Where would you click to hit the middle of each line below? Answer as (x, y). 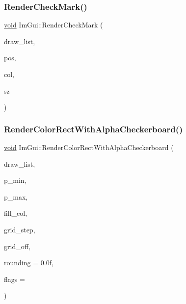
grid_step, (20, 229)
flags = (14, 279)
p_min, (15, 180)
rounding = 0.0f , (29, 263)
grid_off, (17, 246)
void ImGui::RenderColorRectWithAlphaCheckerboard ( (89, 147)
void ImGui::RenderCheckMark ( (53, 25)
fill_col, (16, 213)
